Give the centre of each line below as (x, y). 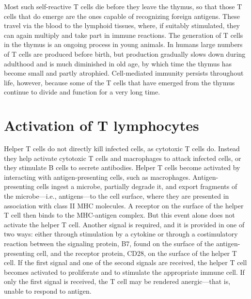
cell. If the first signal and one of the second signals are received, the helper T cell (125, 262)
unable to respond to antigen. (48, 291)
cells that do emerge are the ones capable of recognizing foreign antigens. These (122, 16)
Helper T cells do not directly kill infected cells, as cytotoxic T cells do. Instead (122, 149)
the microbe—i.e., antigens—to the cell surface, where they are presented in (117, 196)
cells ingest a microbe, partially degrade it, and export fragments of (137, 186)
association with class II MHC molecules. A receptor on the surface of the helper (124, 205)
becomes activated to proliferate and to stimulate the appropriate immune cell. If (124, 272)
